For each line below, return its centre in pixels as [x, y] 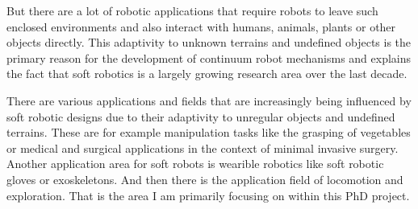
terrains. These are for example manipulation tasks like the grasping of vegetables [209, 132]
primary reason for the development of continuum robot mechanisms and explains [209, 57]
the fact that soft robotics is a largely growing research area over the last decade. [207, 74]
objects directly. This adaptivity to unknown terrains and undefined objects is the [209, 42]
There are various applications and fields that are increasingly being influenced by [209, 100]
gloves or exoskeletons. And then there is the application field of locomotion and [205, 179]
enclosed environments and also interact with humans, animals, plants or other [201, 26]
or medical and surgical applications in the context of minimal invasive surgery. [203, 148]
